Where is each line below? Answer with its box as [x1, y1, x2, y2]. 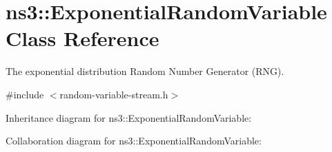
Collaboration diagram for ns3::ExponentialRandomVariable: [6, 133, 262, 148]
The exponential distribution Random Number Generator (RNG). [6, 64, 284, 78]
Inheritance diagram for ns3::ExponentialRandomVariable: [6, 110, 252, 124]
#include [6, 87, 44, 101]
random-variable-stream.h [59, 87, 168, 101]
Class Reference [6, 24, 159, 52]
